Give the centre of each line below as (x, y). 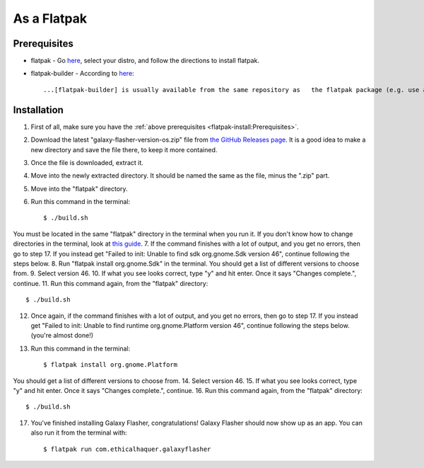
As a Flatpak (50, 18)
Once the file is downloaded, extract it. (87, 162)
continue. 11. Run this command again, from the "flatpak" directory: (111, 283)
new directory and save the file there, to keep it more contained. (124, 149)
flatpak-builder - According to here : (82, 74)
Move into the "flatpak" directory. (79, 188)
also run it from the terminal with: (79, 433)
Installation (38, 110)
